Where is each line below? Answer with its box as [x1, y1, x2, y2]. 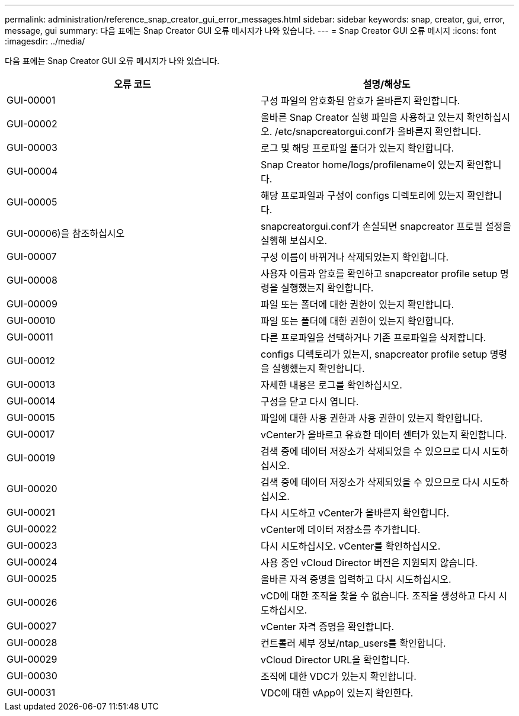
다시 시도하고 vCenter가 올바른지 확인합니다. [261, 507, 450, 519]
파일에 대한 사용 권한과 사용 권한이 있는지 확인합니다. [261, 412, 483, 424]
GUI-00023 [7, 540, 57, 551]
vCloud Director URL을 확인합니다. [261, 654, 410, 666]
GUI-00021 [7, 506, 56, 518]
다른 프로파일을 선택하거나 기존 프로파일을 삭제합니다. [261, 332, 486, 343]
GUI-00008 [7, 274, 57, 286]
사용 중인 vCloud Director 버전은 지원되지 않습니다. [261, 557, 478, 569]
